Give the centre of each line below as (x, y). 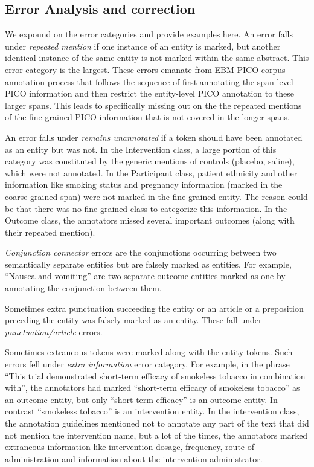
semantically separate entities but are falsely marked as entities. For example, (148, 264)
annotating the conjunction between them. (83, 288)
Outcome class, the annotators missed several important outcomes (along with (150, 220)
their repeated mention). (50, 232)
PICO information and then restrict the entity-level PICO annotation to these (150, 93)
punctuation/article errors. (54, 331)
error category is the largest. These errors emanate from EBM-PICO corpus (145, 69)
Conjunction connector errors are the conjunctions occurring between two (141, 252)
